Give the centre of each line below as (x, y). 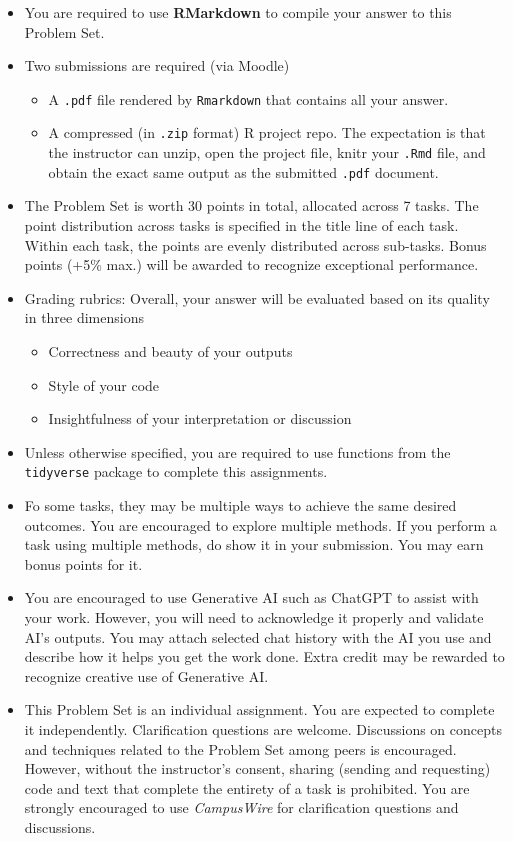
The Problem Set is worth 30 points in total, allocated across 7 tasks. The (251, 205)
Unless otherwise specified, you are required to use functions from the (237, 451)
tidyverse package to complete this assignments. (176, 471)
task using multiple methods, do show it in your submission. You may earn (254, 544)
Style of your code (104, 384)
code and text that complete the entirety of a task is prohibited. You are (247, 787)
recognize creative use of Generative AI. (146, 675)
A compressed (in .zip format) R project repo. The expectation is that (267, 132)
